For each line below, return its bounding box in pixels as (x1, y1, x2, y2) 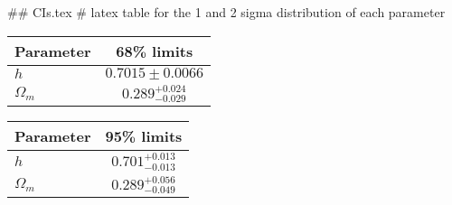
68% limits (116, 40, 193, 61)
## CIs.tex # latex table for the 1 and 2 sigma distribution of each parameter (7, 3, 446, 21)
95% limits (105, 126, 183, 147)
